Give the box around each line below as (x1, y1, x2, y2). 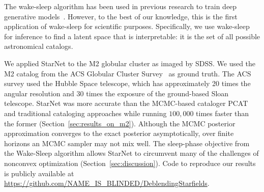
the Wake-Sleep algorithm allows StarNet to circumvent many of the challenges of (4, 148, 259, 158)
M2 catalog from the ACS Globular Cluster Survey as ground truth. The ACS (4, 68, 251, 78)
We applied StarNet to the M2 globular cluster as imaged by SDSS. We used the (4, 58, 256, 68)
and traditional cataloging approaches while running (4, 107, 167, 118)
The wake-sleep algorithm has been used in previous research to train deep (4, 1, 237, 11)
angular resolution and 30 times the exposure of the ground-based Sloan (4, 88, 229, 98)
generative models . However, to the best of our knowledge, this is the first (4, 11, 238, 21)
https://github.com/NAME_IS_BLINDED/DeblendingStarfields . (4, 178, 210, 188)
